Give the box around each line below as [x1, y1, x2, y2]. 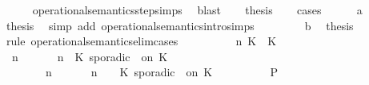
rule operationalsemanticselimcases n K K [6, 33, 277, 49]
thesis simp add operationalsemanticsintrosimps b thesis [6, 17, 354, 33]
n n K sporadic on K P [45, 64, 279, 80]
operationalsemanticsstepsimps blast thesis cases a [32, 2, 363, 17]
